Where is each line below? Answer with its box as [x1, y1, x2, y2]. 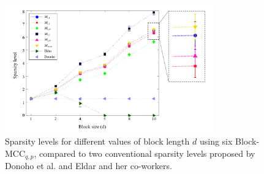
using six [199, 134, 233, 147]
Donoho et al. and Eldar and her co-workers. [5, 159, 172, 172]
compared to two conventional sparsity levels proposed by [39, 146, 255, 159]
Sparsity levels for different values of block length [5, 134, 190, 147]
